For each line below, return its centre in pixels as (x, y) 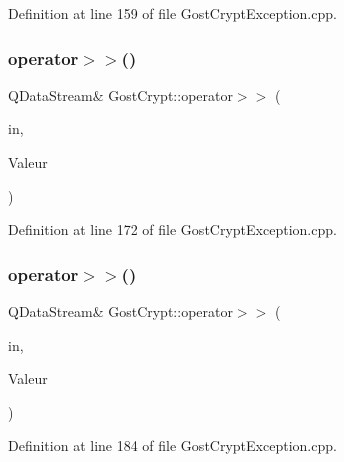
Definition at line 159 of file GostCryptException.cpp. (172, 13)
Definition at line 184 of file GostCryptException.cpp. (172, 445)
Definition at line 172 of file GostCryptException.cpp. (172, 229)
